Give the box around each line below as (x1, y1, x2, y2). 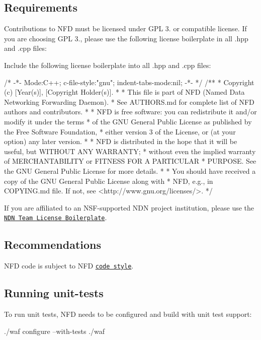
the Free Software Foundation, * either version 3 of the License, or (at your (4, 126, 236, 137)
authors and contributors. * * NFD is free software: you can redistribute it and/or (4, 106, 257, 117)
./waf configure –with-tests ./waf (4, 325, 105, 336)
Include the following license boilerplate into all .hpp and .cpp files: (4, 59, 211, 70)
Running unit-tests (4, 285, 104, 301)
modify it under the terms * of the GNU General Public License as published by (4, 116, 252, 126)
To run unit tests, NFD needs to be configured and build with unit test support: (4, 309, 252, 319)
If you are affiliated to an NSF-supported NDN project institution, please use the (4, 202, 254, 213)
